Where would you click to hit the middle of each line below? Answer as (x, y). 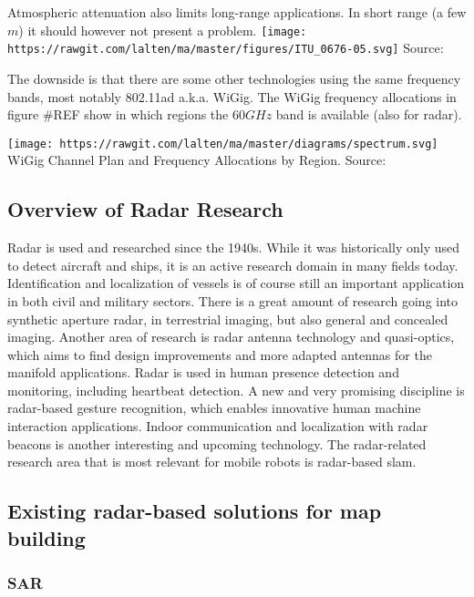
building (46, 537)
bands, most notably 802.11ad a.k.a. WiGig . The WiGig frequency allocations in (232, 96)
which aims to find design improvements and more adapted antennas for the (220, 354)
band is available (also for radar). (369, 114)
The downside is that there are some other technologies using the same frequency (234, 78)
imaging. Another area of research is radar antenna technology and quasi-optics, (231, 337)
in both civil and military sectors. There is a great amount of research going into (233, 300)
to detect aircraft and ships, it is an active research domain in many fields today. (233, 265)
